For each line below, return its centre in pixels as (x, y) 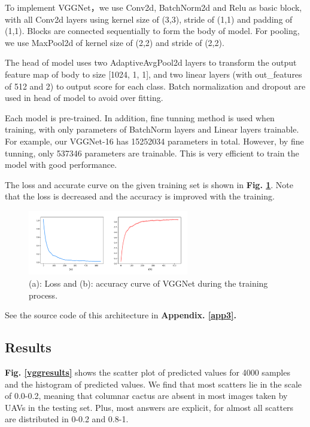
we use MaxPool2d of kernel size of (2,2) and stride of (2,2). (115, 42)
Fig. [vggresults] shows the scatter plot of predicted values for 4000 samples (148, 372)
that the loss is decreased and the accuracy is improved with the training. (140, 196)
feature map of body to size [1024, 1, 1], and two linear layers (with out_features (154, 74)
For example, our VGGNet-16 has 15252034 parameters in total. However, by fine (154, 141)
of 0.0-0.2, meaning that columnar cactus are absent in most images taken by (146, 396)
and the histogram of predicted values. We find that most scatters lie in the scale (153, 384)
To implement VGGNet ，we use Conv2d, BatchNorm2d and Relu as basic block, (154, 7)
